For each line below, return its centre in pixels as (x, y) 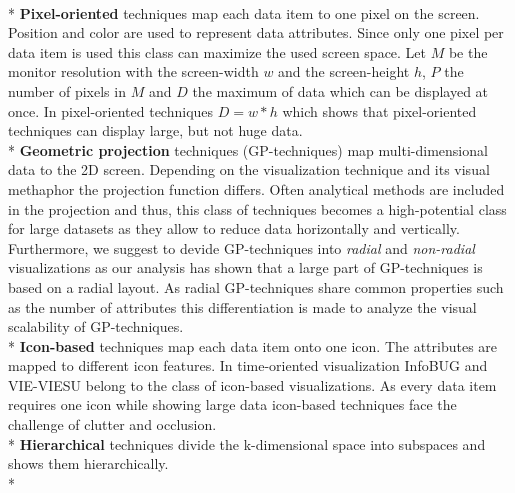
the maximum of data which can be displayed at (340, 90)
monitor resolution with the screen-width (133, 71)
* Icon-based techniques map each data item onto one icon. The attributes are (253, 345)
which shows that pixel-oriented (379, 110)
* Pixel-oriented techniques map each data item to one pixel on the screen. (244, 12)
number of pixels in (67, 90)
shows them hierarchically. (88, 463)
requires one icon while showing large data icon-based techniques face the (232, 404)
